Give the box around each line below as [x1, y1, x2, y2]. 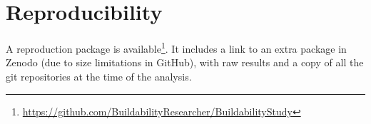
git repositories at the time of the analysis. [6, 68, 192, 83]
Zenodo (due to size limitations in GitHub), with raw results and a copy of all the [6, 55, 364, 70]
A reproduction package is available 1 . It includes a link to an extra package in [6, 39, 347, 56]
